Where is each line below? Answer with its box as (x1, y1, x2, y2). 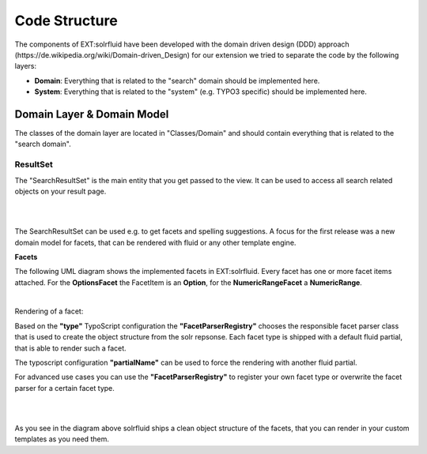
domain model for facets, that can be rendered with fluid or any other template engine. (14, 238, 297, 247)
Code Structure (14, 12, 118, 29)
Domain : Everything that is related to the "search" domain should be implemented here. (34, 76, 320, 85)
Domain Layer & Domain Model (14, 107, 169, 121)
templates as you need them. (14, 434, 110, 444)
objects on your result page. (14, 186, 107, 196)
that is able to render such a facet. (14, 343, 127, 353)
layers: (14, 62, 37, 71)
